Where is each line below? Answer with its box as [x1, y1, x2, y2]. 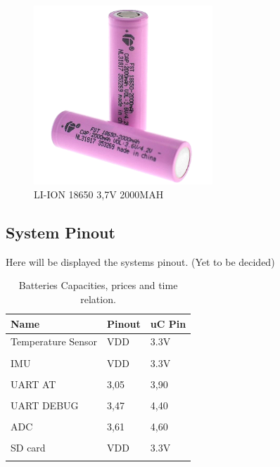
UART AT [11, 376, 56, 391]
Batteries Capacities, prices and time [18, 278, 178, 293]
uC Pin [150, 316, 186, 331]
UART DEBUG [11, 397, 79, 412]
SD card [11, 440, 46, 454]
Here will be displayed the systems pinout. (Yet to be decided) [6, 254, 275, 269]
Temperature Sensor [11, 334, 98, 349]
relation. [80, 291, 116, 306]
